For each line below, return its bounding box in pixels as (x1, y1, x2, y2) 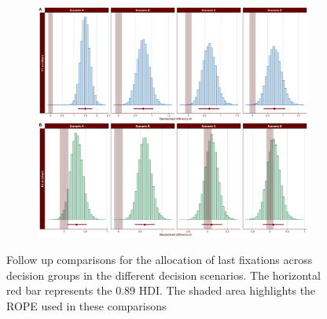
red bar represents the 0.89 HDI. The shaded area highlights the (6, 282, 316, 299)
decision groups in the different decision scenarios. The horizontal (6, 266, 321, 283)
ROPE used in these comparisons (6, 297, 167, 313)
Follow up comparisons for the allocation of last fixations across (6, 251, 313, 268)
